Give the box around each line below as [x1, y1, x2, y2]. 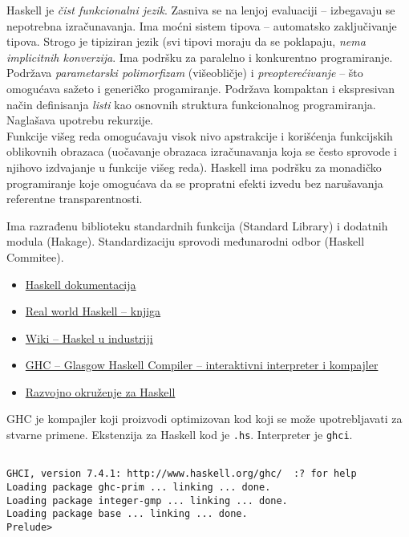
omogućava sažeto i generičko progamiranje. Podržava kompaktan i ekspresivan [6, 79, 395, 96]
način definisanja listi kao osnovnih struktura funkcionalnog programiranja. [6, 96, 376, 112]
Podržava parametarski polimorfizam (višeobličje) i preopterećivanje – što [6, 64, 363, 81]
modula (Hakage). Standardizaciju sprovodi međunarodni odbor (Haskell [6, 233, 365, 250]
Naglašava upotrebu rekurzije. [6, 112, 153, 128]
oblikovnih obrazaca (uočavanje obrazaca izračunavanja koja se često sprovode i [6, 143, 397, 160]
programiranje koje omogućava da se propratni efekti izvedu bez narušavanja [6, 174, 383, 191]
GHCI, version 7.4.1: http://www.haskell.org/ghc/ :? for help [6, 468, 357, 480]
